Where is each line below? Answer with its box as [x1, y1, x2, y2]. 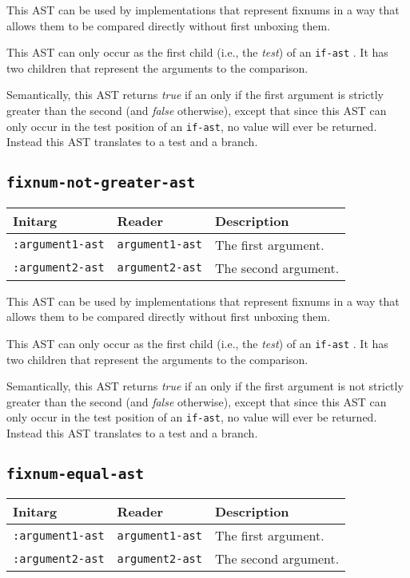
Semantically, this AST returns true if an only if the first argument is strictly [6, 86, 384, 103]
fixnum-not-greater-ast [6, 174, 196, 192]
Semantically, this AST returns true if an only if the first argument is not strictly [6, 378, 404, 394]
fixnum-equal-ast [6, 465, 144, 482]
